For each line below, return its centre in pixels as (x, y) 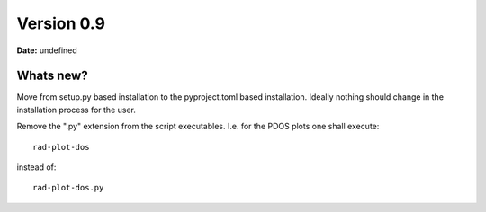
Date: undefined (47, 50)
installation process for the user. (76, 110)
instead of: (36, 167)
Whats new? (53, 76)
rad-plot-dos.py (68, 188)
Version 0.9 (61, 23)
